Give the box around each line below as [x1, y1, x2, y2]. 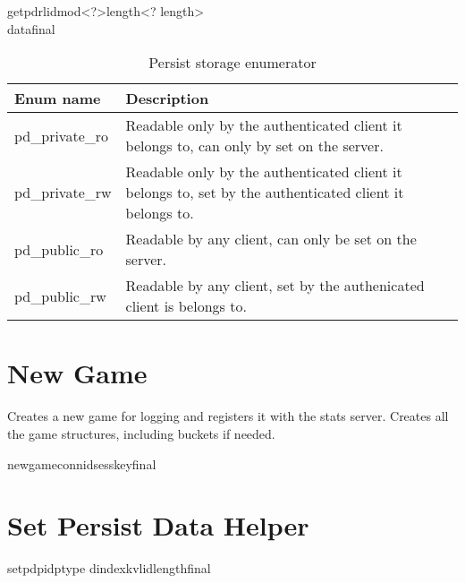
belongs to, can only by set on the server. [125, 135, 384, 157]
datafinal [7, 19, 55, 38]
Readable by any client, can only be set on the [125, 228, 417, 250]
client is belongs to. [125, 296, 247, 317]
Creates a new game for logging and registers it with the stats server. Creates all [7, 407, 449, 425]
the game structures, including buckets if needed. [7, 424, 275, 442]
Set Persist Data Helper [7, 507, 309, 544]
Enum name [14, 88, 101, 109]
